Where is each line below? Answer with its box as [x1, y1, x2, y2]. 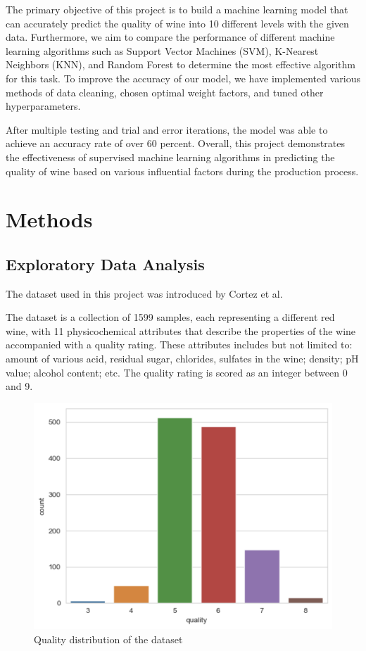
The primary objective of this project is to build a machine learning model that [6, 2, 348, 16]
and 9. [6, 379, 33, 393]
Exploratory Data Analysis [6, 253, 205, 274]
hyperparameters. [6, 99, 81, 113]
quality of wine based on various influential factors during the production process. [6, 163, 359, 178]
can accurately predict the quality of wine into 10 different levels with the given [6, 15, 349, 30]
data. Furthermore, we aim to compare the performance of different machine [6, 30, 335, 44]
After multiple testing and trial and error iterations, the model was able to [6, 122, 328, 137]
